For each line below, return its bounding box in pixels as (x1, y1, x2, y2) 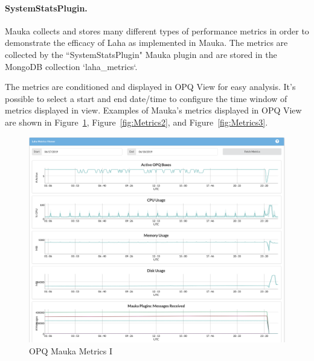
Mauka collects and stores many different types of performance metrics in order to (5, 24, 309, 37)
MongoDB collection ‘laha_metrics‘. (5, 60, 138, 72)
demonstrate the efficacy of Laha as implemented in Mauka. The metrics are (5, 36, 288, 49)
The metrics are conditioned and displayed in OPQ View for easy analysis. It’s (5, 80, 296, 93)
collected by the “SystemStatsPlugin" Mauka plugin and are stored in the (5, 48, 277, 60)
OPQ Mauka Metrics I (29, 344, 112, 357)
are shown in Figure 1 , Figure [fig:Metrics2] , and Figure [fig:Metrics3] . (5, 115, 268, 128)
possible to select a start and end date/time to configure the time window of (5, 92, 287, 104)
